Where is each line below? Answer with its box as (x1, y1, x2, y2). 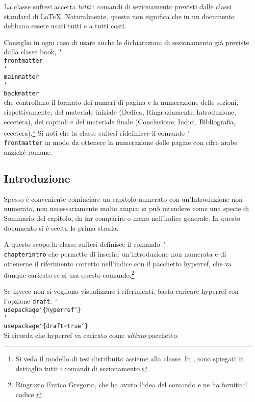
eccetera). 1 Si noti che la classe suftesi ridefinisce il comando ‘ (4, 126, 191, 138)
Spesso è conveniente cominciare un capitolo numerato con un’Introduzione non (4, 193, 243, 204)
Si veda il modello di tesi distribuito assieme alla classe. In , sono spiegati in (15, 354, 244, 364)
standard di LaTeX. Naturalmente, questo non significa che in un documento (4, 11, 235, 21)
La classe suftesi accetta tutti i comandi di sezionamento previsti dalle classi (4, 1, 232, 11)
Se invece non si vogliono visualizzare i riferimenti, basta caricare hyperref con (4, 286, 239, 296)
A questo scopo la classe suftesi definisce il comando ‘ (4, 239, 166, 249)
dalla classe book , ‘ (4, 47, 62, 57)
